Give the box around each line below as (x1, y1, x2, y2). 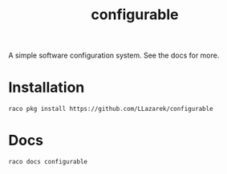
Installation (8, 78, 85, 97)
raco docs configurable (8, 158, 88, 166)
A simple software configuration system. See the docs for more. (8, 50, 220, 61)
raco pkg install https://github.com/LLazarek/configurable (8, 105, 214, 113)
